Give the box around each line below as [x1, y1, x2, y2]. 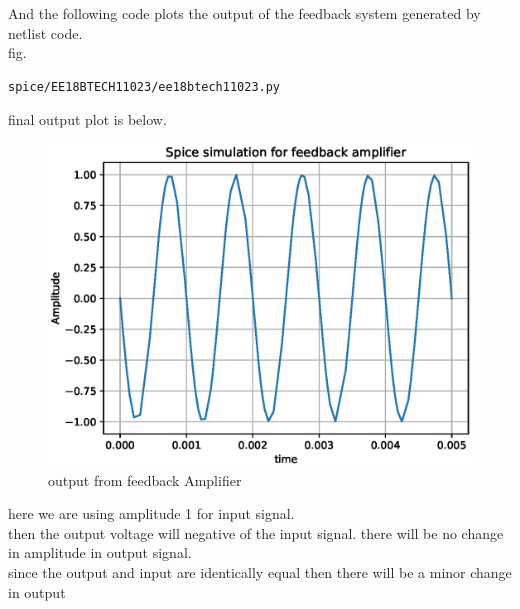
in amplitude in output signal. [8, 542, 192, 563]
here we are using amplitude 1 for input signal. [8, 503, 295, 524]
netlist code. [8, 22, 83, 43]
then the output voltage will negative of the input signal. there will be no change [8, 522, 504, 543]
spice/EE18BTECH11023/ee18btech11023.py [8, 79, 281, 94]
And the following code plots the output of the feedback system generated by [8, 3, 481, 23]
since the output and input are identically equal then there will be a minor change [8, 562, 512, 583]
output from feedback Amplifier [48, 469, 242, 490]
